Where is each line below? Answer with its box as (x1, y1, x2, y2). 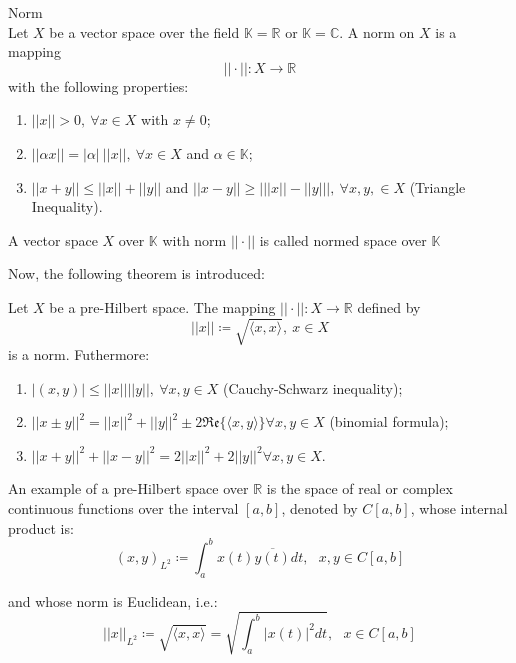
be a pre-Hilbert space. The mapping (49, 296, 276, 317)
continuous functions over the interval (8, 498, 239, 519)
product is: (8, 517, 74, 538)
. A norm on (339, 21, 415, 42)
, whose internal (410, 498, 508, 519)
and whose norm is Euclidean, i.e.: (8, 590, 218, 611)
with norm (162, 229, 227, 250)
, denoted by (281, 498, 358, 519)
